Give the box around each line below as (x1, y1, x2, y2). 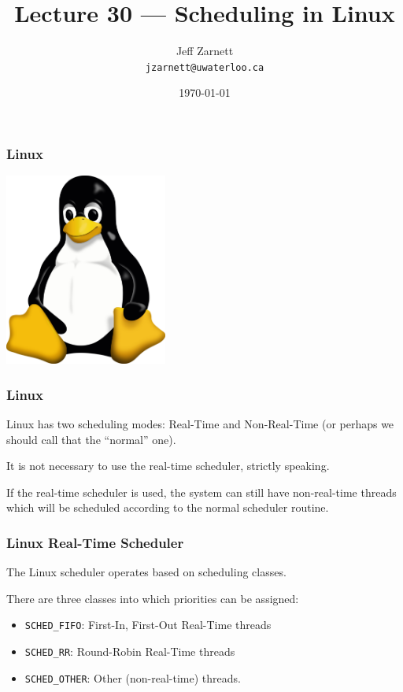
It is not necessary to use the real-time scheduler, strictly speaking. (6, 457, 330, 474)
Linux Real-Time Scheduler (6, 532, 184, 552)
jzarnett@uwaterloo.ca (145, 61, 264, 73)
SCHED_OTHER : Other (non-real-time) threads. (24, 669, 241, 686)
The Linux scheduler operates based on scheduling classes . (6, 564, 287, 580)
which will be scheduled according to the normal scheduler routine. (6, 499, 329, 516)
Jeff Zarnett (176, 43, 234, 59)
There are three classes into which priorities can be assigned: (6, 590, 299, 606)
